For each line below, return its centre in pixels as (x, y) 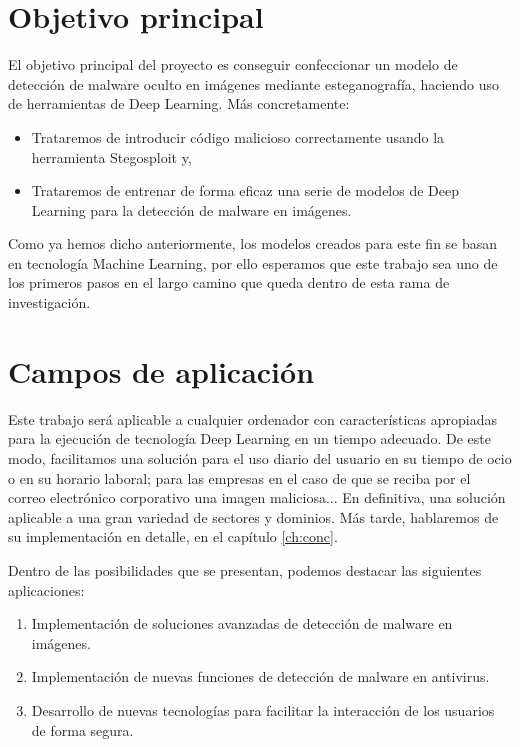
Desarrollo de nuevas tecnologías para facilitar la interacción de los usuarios (263, 709)
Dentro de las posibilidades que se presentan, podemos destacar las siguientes (245, 569)
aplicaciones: (46, 589)
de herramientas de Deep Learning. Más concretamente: (179, 103)
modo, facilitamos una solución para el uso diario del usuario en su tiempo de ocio (260, 457)
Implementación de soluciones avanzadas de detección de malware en (242, 623)
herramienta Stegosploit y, (111, 156)
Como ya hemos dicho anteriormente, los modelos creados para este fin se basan (253, 243)
